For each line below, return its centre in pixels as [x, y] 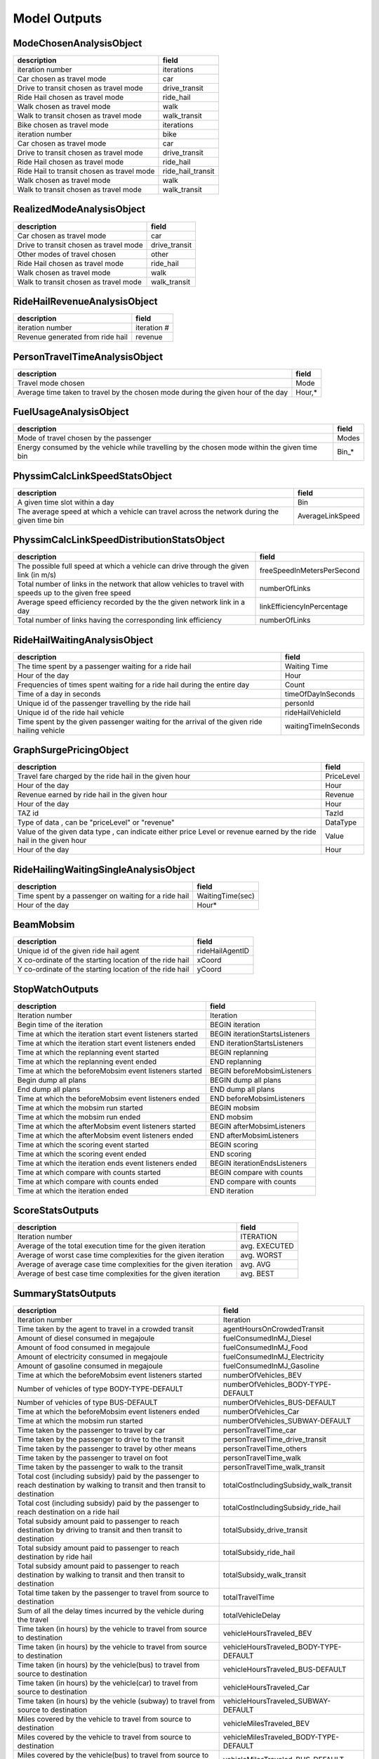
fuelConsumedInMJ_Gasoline [271, 1366]
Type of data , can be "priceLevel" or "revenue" [96, 823]
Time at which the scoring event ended [82, 1154]
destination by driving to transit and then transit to [100, 1530]
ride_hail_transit [188, 171]
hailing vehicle [41, 730]
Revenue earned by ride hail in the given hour [92, 795]
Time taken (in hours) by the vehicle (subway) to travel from [116, 1701]
